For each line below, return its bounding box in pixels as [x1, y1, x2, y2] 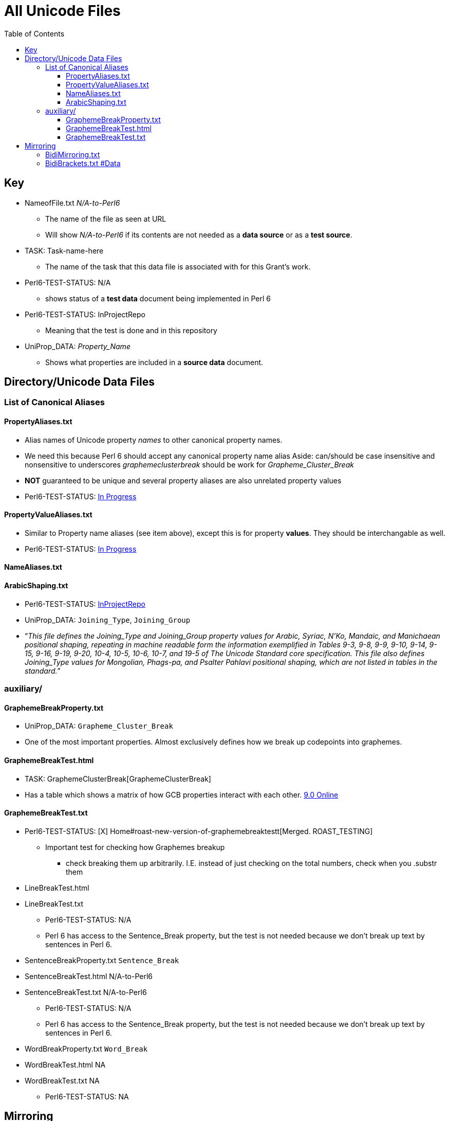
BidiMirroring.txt [45, 150, 100, 159]
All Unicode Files [4, 2, 121, 20]
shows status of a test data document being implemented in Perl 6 [45, 294, 271, 303]
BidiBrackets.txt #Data [45, 158, 121, 168]
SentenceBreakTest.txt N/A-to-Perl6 [25, 987, 147, 997]
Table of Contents [4, 29, 65, 38]
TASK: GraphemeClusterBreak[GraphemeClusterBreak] [25, 774, 211, 783]
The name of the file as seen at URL [45, 214, 166, 223]
